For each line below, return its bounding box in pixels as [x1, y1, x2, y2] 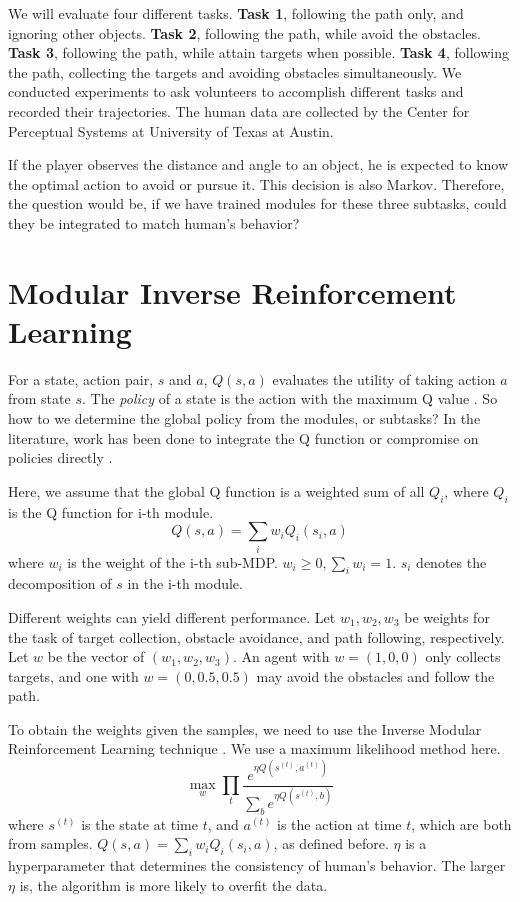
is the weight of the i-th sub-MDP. [67, 551, 278, 572]
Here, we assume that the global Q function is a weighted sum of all [8, 480, 425, 501]
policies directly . [8, 447, 113, 468]
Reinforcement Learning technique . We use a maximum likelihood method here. [8, 738, 501, 759]
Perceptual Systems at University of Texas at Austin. [8, 120, 334, 141]
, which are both [411, 813, 512, 834]
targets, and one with [8, 665, 139, 686]
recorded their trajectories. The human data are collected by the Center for [8, 100, 470, 121]
